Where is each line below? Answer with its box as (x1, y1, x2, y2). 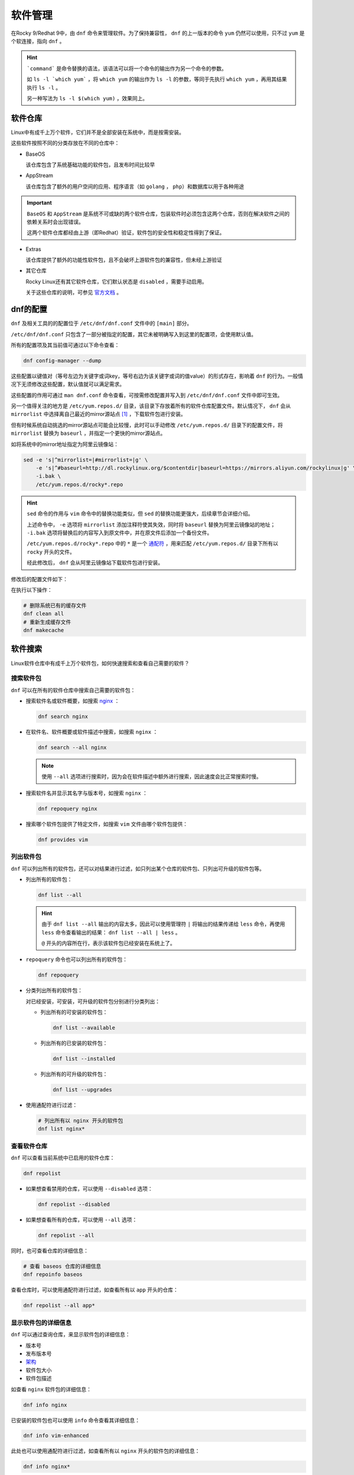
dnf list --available (53, 1024, 116, 1031)
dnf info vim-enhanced (23, 1433, 89, 1439)
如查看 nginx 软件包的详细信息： (11, 1385, 92, 1392)
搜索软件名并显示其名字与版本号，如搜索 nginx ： (25, 789, 148, 796)
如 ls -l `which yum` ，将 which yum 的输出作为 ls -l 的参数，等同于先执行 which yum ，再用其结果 (27, 76, 287, 83)
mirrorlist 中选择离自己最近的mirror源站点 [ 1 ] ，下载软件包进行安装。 (11, 411, 186, 418)
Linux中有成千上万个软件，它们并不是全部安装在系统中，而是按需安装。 (11, 129, 185, 136)
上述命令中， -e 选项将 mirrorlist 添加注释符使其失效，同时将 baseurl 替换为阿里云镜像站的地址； (27, 521, 276, 528)
